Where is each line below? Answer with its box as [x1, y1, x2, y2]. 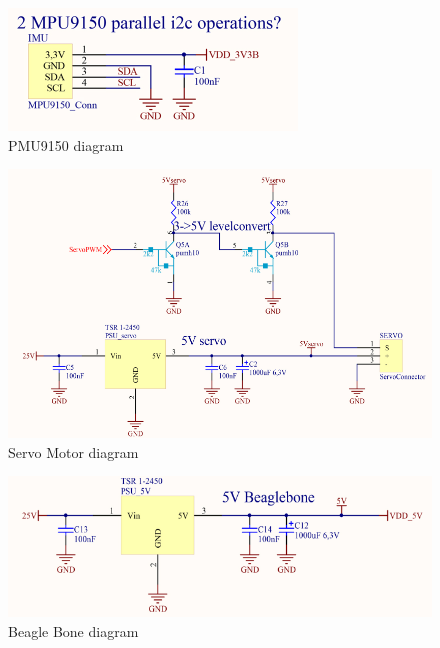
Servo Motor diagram [8, 441, 139, 462]
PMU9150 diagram [8, 134, 124, 155]
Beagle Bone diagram [8, 620, 139, 641]
